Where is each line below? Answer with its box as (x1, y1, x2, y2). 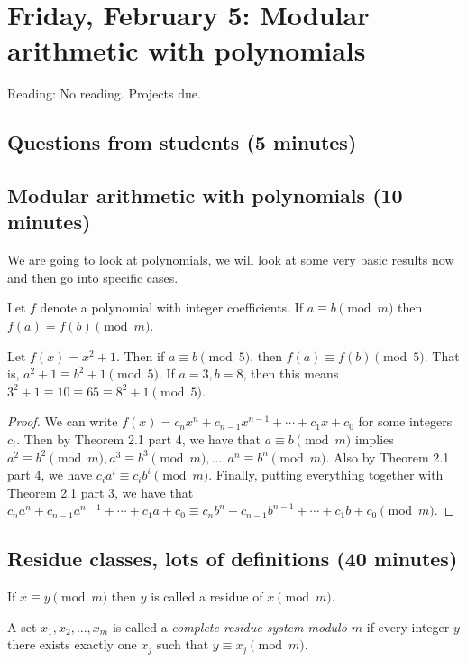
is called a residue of (151, 587, 263, 606)
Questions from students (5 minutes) (7, 128, 357, 156)
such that (156, 635, 209, 654)
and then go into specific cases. (7, 267, 179, 286)
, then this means (243, 364, 339, 383)
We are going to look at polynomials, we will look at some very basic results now (7, 250, 454, 269)
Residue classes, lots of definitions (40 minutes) (7, 545, 458, 573)
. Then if (115, 346, 165, 365)
